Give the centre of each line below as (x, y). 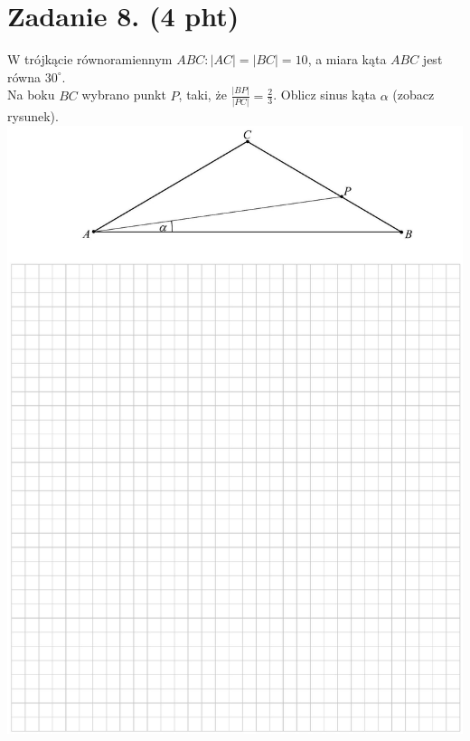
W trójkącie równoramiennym (90, 59)
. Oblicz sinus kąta (324, 95)
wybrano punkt (124, 95)
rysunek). (33, 115)
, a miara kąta (347, 59)
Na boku (31, 95)
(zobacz (414, 95)
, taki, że (202, 95)
